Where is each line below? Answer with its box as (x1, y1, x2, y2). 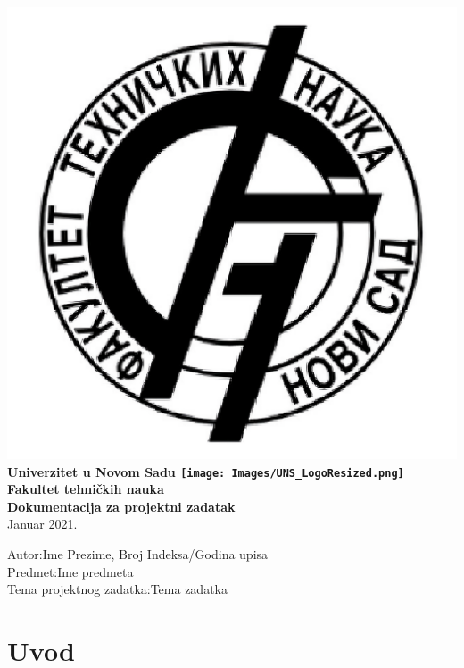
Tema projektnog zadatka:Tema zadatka (7, 580, 228, 598)
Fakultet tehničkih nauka (7, 480, 164, 498)
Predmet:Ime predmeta (7, 562, 134, 580)
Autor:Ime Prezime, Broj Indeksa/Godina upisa (7, 545, 269, 563)
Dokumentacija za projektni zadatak (7, 497, 236, 515)
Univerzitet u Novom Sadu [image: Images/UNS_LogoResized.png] (7, 462, 404, 480)
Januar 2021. (7, 514, 78, 533)
